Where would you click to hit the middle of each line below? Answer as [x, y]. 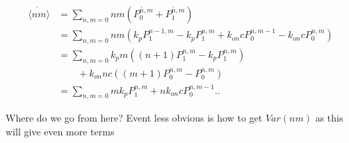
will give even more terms [60, 131]
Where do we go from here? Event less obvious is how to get [134, 118]
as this [329, 118]
